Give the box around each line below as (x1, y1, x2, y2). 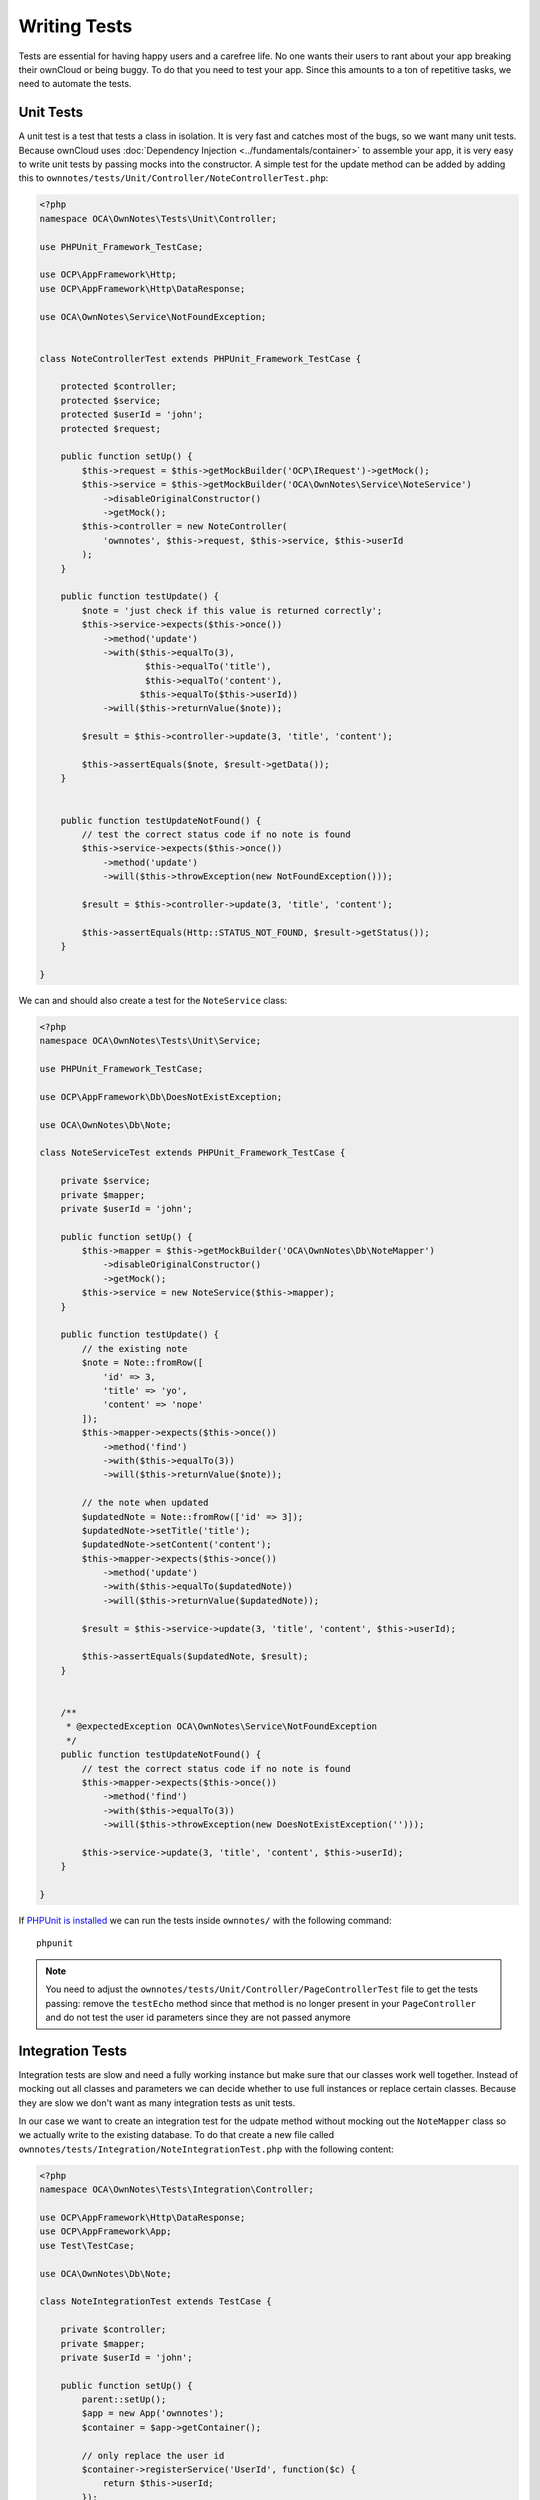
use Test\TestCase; (39, 2240, 135, 2251)
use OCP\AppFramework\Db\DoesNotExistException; (39, 1091, 283, 1102)
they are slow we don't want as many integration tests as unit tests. (18, 2096, 296, 2109)
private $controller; (60, 2324, 167, 2335)
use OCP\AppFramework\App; (39, 2226, 172, 2237)
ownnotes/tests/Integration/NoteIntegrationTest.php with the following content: (18, 2143, 394, 2155)
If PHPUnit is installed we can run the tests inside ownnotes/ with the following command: (18, 1915, 392, 1927)
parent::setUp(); (81, 2394, 167, 2405)
